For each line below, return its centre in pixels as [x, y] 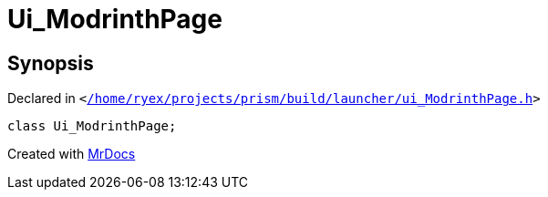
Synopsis [51, 63]
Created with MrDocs [72, 154]
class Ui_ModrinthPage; [92, 126]
